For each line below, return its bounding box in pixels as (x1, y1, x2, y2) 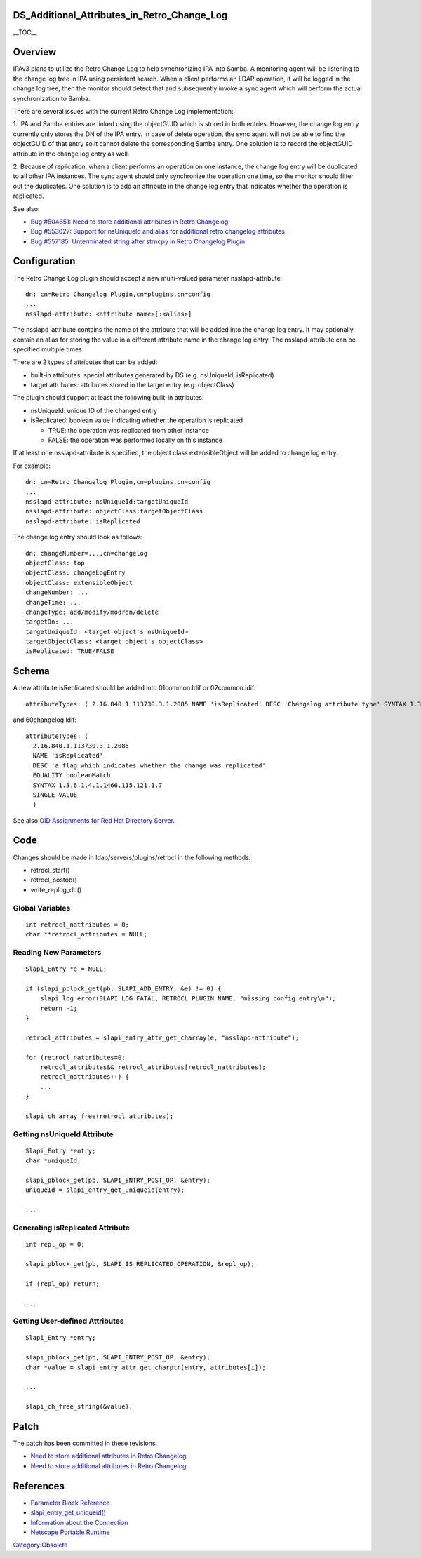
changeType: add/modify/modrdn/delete (25, 607, 159, 616)
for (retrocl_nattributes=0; (25, 1053, 126, 1061)
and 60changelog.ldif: (13, 716, 77, 724)
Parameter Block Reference (30, 1498, 110, 1507)
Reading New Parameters (13, 947, 102, 957)
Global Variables (13, 903, 71, 913)
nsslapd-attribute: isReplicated (25, 517, 140, 525)
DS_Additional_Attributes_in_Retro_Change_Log (13, 9, 228, 21)
